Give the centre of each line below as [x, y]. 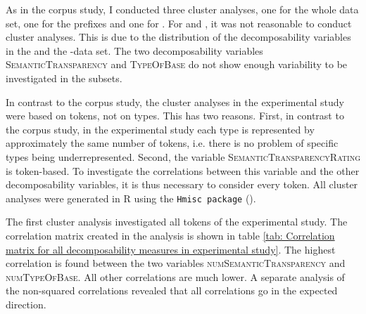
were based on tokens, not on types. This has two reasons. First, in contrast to [175, 116]
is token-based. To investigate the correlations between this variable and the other [183, 170]
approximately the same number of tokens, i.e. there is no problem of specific [172, 143]
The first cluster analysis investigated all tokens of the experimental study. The [177, 222]
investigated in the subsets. [64, 78]
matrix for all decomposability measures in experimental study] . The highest [171, 249]
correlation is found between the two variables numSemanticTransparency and [176, 263]
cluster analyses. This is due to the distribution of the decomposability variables [178, 37]
